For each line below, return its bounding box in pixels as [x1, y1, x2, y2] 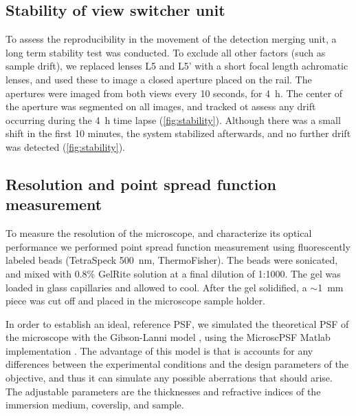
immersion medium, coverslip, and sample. [5, 397, 184, 412]
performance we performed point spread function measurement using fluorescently [5, 239, 351, 253]
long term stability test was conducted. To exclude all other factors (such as [5, 45, 326, 59]
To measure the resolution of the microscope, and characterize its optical [5, 226, 312, 240]
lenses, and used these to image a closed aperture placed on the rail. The [5, 72, 312, 86]
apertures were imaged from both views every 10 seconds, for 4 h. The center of [5, 85, 343, 100]
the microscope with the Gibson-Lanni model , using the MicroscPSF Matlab [5, 330, 331, 344]
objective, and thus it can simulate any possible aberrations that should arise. [5, 371, 333, 385]
